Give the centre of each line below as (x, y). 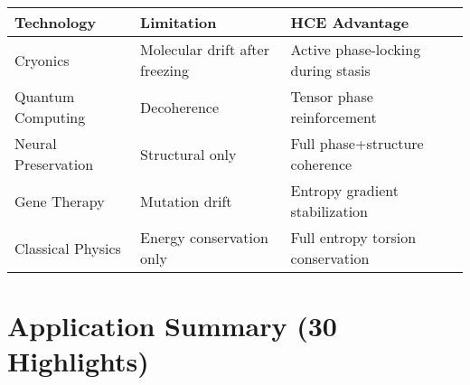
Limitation (179, 22)
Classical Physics (68, 248)
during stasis (330, 70)
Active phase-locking (356, 49)
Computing (50, 117)
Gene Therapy (60, 201)
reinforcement (334, 117)
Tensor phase (332, 96)
